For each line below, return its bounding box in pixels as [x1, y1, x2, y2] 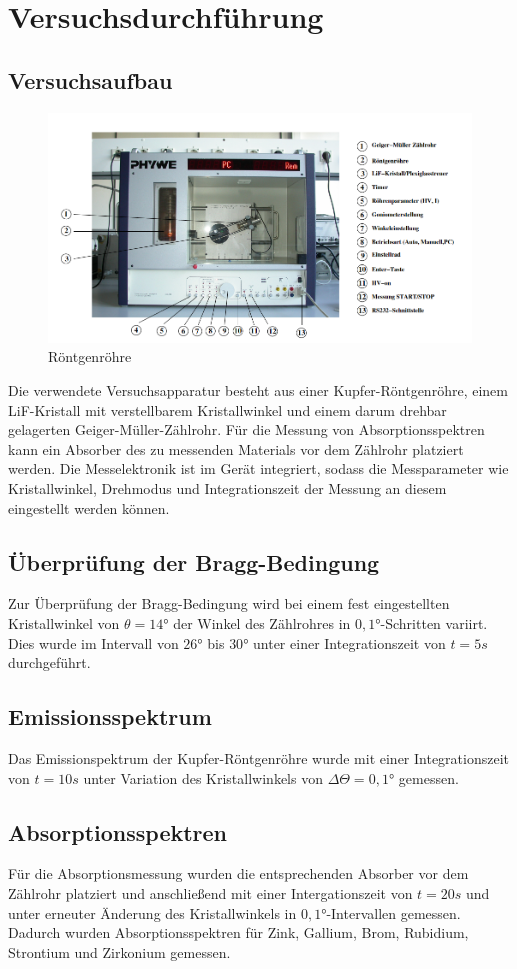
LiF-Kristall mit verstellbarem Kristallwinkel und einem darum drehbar [8, 399, 447, 420]
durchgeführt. [8, 652, 91, 673]
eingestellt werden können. [8, 497, 170, 518]
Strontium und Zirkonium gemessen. [8, 941, 231, 962]
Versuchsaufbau [8, 64, 173, 95]
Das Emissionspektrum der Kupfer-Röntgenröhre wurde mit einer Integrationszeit [8, 747, 510, 768]
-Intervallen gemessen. [326, 902, 461, 923]
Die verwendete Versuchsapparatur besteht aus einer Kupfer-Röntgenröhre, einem [8, 379, 508, 400]
